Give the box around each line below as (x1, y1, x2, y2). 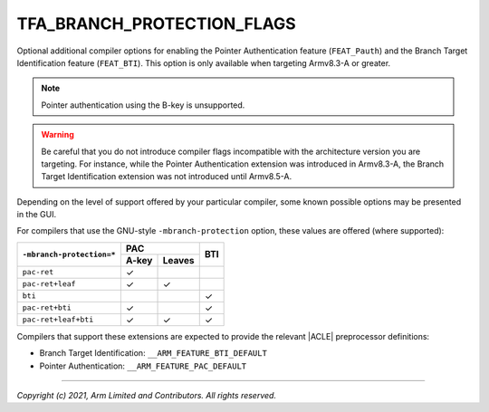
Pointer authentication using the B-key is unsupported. (41, 100, 245, 110)
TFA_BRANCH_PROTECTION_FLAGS (16, 14, 296, 34)
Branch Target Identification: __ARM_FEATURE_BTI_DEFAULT (39, 348, 267, 359)
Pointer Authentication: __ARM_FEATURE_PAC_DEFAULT (39, 360, 247, 371)
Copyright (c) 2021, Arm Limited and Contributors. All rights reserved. (16, 390, 276, 401)
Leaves (162, 254, 195, 266)
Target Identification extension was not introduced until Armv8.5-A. (41, 171, 292, 182)
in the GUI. (16, 209, 57, 220)
